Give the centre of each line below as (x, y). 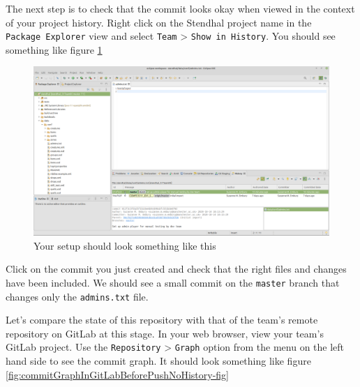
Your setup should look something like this (125, 245)
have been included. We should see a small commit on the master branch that (173, 282)
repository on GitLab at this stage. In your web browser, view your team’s (165, 333)
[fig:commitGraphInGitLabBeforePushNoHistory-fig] (117, 374)
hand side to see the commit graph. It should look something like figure (158, 361)
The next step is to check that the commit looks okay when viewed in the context (180, 8)
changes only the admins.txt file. (77, 296)
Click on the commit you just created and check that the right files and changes (176, 269)
